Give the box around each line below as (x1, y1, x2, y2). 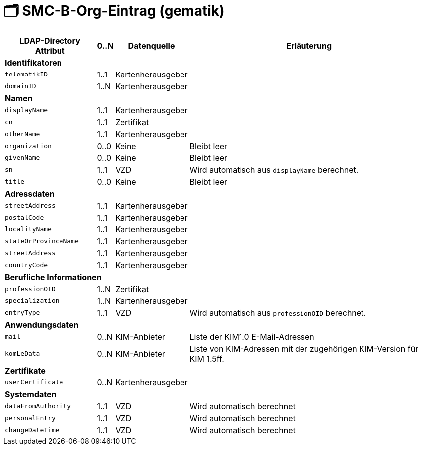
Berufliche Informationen (5, 272, 102, 282)
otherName (5, 130, 40, 138)
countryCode (5, 261, 48, 269)
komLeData (5, 350, 40, 358)
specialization (5, 297, 60, 305)
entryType (5, 309, 40, 317)
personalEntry (5, 414, 56, 422)
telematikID (5, 71, 48, 78)
